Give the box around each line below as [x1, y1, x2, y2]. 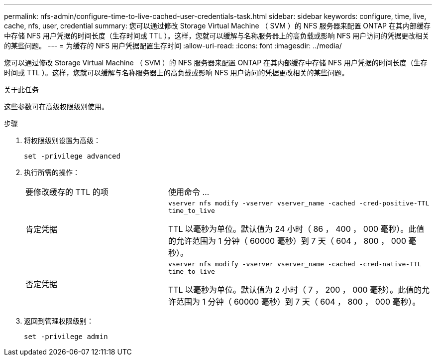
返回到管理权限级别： [24, 317, 94, 325]
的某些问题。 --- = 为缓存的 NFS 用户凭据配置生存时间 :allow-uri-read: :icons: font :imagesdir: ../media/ [4, 41, 342, 50]
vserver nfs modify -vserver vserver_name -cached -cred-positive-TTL [168, 199, 430, 207]
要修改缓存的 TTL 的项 [25, 187, 109, 197]
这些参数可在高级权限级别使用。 [4, 102, 109, 111]
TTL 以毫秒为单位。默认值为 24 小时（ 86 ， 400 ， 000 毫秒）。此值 [168, 224, 425, 234]
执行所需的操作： [24, 168, 80, 177]
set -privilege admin [24, 333, 108, 341]
